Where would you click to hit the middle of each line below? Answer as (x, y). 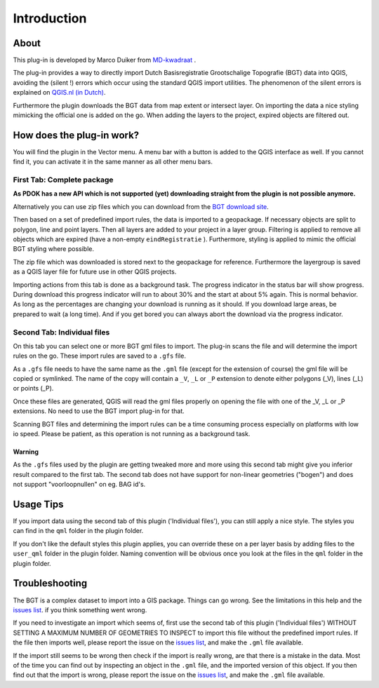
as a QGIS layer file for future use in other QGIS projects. (95, 272)
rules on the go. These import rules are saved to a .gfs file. (99, 356)
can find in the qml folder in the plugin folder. (78, 531)
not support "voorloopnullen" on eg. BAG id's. (79, 485)
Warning (26, 452)
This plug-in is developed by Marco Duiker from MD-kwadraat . (105, 60)
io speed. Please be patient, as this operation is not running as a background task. (132, 434)
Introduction (50, 18)
